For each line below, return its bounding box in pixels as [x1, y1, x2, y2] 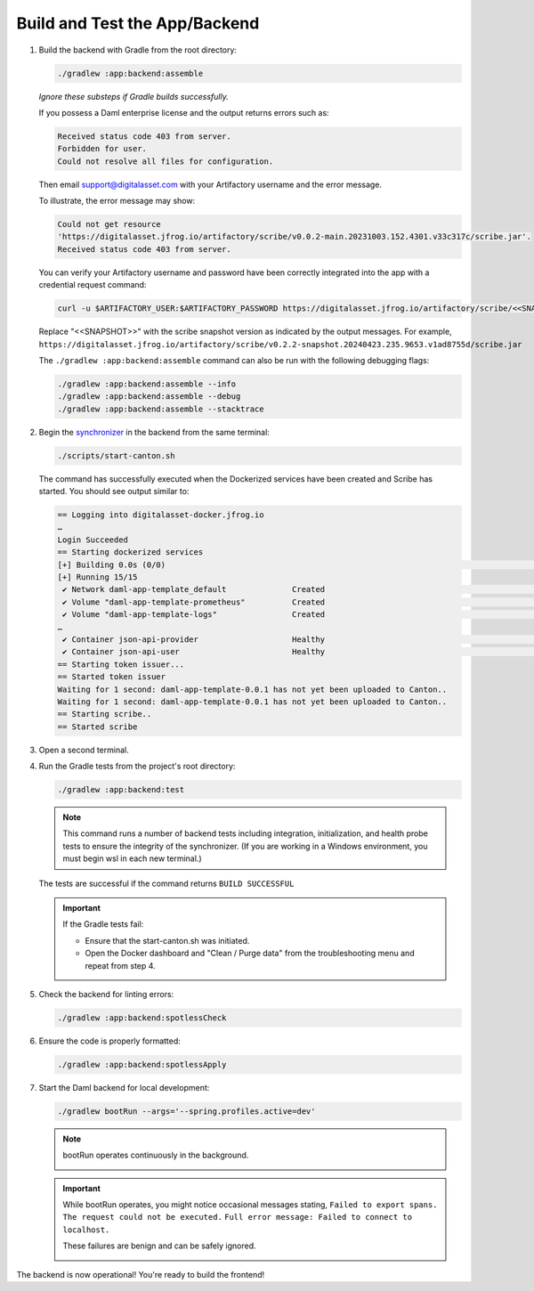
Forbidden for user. [57, 143, 147, 154]
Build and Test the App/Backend [16, 13, 260, 33]
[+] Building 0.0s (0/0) [57, 559, 166, 570]
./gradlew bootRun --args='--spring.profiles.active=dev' [57, 1106, 316, 1116]
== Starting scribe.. [57, 709, 152, 719]
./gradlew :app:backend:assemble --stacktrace [57, 403, 264, 414]
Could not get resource [57, 219, 162, 230]
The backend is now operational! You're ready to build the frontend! [16, 1269, 265, 1279]
